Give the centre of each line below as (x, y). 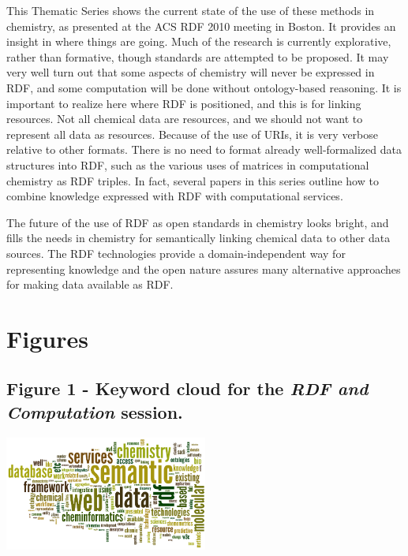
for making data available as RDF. (90, 284)
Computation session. (95, 411)
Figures (47, 338)
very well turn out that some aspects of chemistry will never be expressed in (191, 72)
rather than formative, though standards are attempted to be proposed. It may (198, 56)
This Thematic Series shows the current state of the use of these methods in (191, 10)
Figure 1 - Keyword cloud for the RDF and (187, 388)
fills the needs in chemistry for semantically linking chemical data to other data (198, 238)
